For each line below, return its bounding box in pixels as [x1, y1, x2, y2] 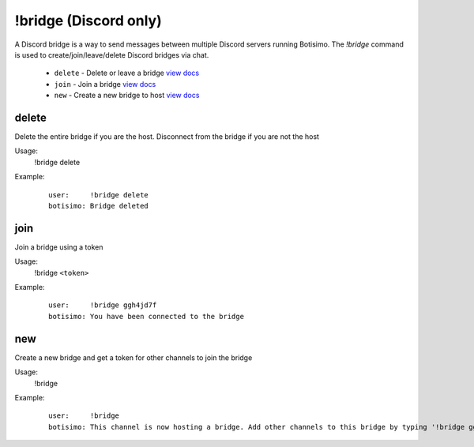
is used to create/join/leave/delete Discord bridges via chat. [14, 50, 209, 59]
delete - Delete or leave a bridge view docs [54, 68, 200, 78]
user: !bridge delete [48, 190, 149, 199]
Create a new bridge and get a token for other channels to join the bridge [14, 352, 253, 362]
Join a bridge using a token [14, 242, 103, 252]
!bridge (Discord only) [14, 12, 162, 29]
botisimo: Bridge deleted [48, 201, 149, 210]
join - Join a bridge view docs [54, 79, 156, 88]
